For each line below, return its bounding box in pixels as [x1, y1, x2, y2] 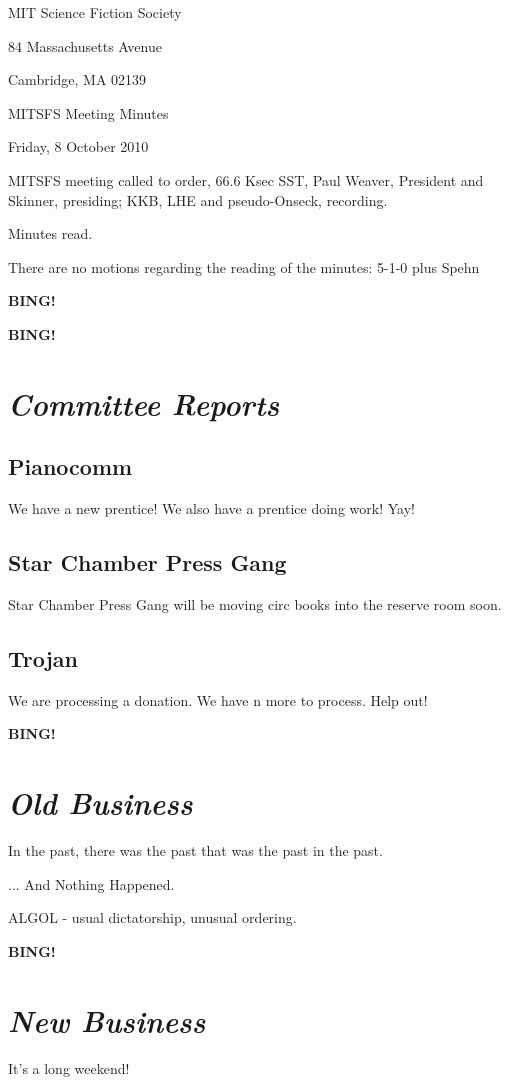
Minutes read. [8, 223, 93, 244]
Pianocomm [8, 451, 133, 482]
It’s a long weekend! [8, 1057, 130, 1078]
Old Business [8, 782, 193, 824]
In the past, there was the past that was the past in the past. [8, 840, 383, 861]
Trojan [8, 642, 79, 673]
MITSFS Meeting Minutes [8, 102, 169, 123]
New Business [8, 999, 206, 1041]
